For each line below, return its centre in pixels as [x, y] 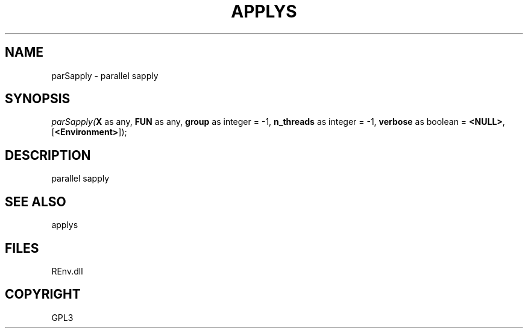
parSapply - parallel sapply [105, 75]
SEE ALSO [36, 201]
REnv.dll [67, 271]
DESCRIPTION [48, 155]
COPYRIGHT [43, 294]
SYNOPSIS [38, 99]
